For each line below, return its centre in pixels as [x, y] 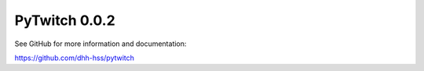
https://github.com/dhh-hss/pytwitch [75, 58]
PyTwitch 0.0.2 [65, 20]
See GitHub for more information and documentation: [101, 44]
